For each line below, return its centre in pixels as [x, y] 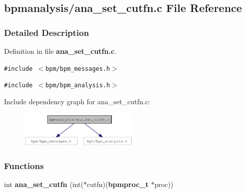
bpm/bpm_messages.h [78, 69]
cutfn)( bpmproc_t [118, 184]
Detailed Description [46, 32]
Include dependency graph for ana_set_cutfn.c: [77, 101]
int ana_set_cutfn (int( [44, 184]
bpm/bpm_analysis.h [78, 86]
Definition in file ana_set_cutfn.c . [60, 51]
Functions [24, 166]
